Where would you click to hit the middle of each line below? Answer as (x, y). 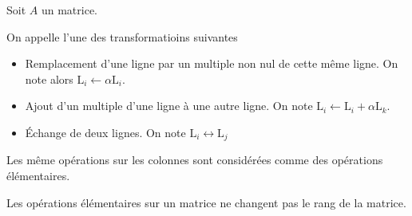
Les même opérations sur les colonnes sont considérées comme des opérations (195, 160)
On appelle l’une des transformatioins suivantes (122, 36)
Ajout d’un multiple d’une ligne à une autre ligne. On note (169, 106)
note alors (49, 79)
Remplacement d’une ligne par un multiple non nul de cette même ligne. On (212, 63)
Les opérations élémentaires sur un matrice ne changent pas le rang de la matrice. (206, 202)
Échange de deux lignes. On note (105, 132)
